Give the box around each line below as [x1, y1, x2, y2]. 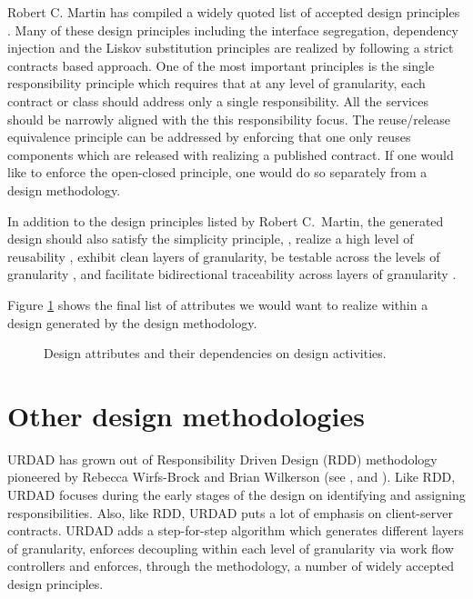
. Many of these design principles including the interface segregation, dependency [7, 20, 458, 39]
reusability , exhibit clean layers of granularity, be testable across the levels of [7, 246, 440, 265]
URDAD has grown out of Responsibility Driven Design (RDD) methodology [7, 449, 438, 468]
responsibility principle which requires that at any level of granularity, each [7, 74, 426, 93]
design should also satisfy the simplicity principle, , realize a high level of [7, 229, 414, 248]
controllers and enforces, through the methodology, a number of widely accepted [7, 556, 455, 575]
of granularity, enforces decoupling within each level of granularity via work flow [7, 538, 454, 557]
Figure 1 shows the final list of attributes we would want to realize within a [7, 295, 428, 314]
